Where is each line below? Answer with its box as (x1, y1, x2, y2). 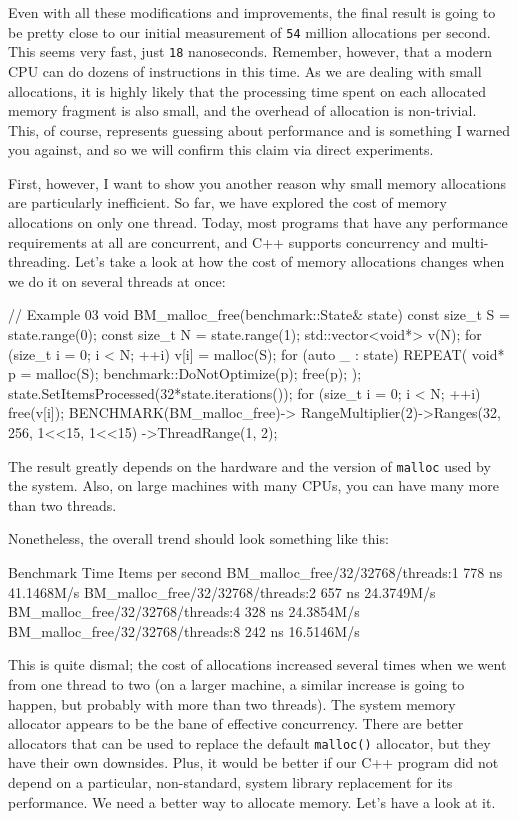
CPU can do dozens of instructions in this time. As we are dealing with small (8, 60, 482, 81)
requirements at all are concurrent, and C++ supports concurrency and (8, 231, 447, 252)
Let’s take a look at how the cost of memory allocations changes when (74, 251, 505, 272)
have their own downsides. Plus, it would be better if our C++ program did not (8, 752, 499, 773)
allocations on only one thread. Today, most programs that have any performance (8, 212, 508, 233)
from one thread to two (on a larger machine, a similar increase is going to (8, 674, 465, 694)
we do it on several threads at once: (8, 270, 226, 291)
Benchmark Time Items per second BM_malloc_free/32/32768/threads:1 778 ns (8, 562, 503, 583)
